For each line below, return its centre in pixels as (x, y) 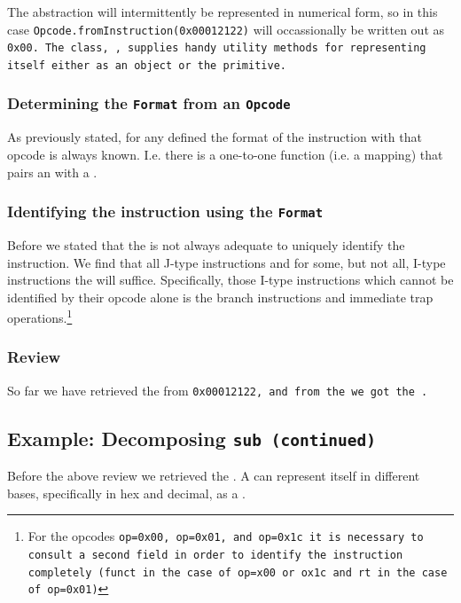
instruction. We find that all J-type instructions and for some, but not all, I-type (227, 262)
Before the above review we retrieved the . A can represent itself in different (214, 476)
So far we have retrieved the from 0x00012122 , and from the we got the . (218, 390)
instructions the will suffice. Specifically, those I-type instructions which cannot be (230, 280)
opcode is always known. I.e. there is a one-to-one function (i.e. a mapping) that (225, 154)
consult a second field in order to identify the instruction (215, 556)
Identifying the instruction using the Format (165, 211)
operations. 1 (40, 316)
